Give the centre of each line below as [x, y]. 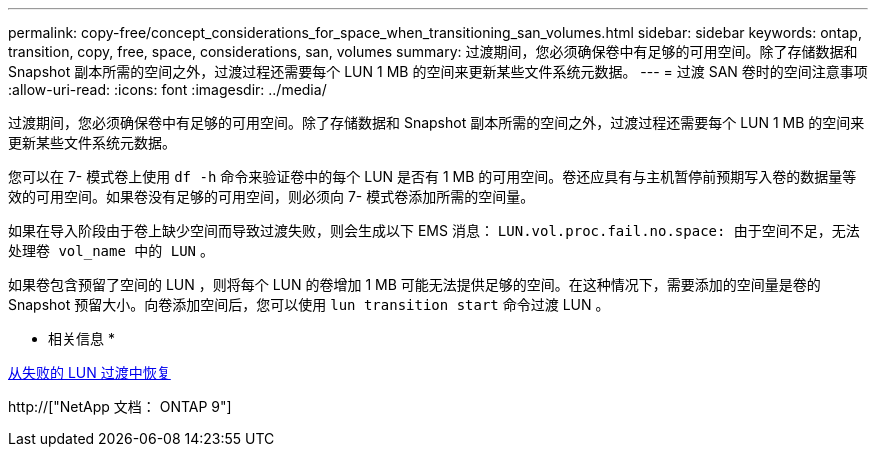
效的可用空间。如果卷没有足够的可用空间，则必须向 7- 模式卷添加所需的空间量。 [271, 196]
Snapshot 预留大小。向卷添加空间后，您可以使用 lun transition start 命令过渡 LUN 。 [309, 304]
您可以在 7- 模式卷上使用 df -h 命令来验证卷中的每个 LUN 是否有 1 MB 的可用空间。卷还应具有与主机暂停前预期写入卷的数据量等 [432, 176]
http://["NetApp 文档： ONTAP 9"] [120, 406]
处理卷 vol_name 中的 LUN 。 [111, 250]
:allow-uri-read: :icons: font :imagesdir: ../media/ [167, 89]
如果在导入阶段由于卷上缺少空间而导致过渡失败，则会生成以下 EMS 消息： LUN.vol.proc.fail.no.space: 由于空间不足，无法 [434, 230]
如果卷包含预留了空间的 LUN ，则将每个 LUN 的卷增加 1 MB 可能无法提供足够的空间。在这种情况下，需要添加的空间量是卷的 [414, 284]
